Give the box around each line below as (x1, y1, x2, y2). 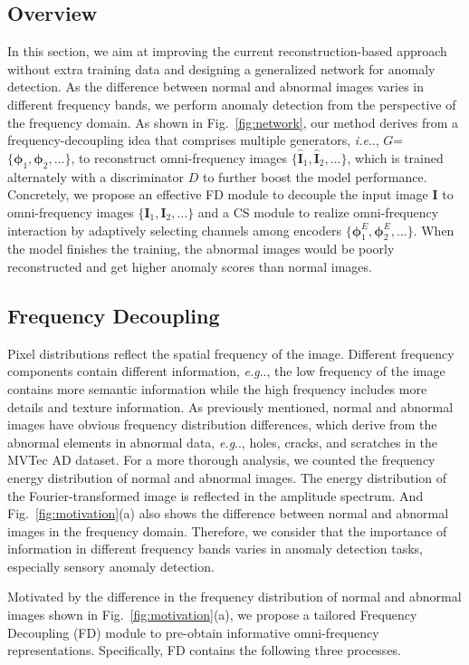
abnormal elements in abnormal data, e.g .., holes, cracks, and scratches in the (7, 432, 438, 451)
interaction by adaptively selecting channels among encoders (7, 220, 341, 239)
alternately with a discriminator (7, 167, 185, 186)
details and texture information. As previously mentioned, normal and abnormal (7, 397, 454, 416)
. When (413, 220, 455, 239)
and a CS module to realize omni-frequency (197, 202, 439, 221)
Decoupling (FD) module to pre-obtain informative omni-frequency (7, 622, 379, 641)
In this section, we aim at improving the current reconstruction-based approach (7, 42, 447, 61)
